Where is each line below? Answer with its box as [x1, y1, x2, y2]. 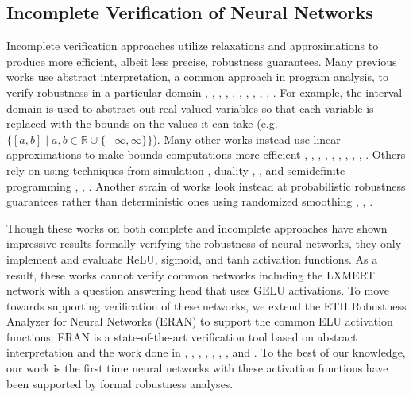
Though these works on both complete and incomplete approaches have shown [6, 219, 388, 236]
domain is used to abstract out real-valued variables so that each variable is [6, 99, 374, 116]
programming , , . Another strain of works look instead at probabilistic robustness [6, 177, 406, 194]
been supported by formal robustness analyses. [6, 375, 234, 391]
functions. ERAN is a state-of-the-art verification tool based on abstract [6, 328, 357, 345]
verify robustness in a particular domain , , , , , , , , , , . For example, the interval [6, 83, 403, 100]
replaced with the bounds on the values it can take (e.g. [6, 115, 278, 132]
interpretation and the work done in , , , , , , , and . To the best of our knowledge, [6, 344, 406, 360]
